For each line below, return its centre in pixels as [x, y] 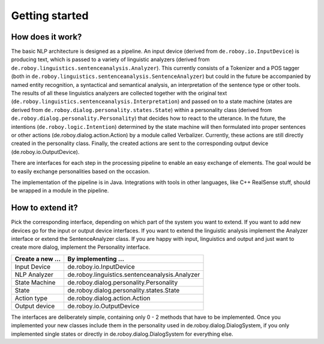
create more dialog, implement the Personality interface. [81, 247]
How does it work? [46, 37]
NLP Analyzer [34, 274]
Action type [31, 298]
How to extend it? [44, 208]
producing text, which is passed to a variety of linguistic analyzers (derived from [110, 59]
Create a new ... [38, 259]
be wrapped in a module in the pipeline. [60, 191]
